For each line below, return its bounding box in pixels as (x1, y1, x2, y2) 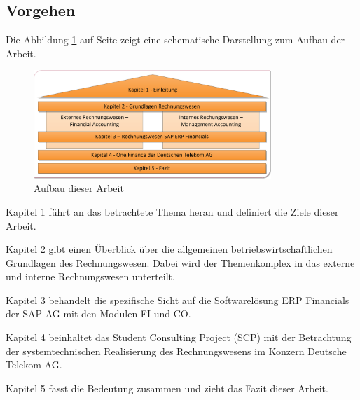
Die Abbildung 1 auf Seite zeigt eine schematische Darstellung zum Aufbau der (6, 32, 345, 47)
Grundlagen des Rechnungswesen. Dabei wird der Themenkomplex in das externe (6, 255, 355, 270)
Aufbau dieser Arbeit (34, 181, 124, 195)
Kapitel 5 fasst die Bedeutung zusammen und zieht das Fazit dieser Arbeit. (6, 380, 328, 395)
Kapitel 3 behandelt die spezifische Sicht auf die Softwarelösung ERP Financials (6, 292, 349, 307)
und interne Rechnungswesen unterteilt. (6, 269, 175, 284)
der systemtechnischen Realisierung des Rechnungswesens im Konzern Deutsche (6, 343, 347, 358)
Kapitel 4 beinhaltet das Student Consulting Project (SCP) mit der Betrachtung (6, 330, 352, 345)
